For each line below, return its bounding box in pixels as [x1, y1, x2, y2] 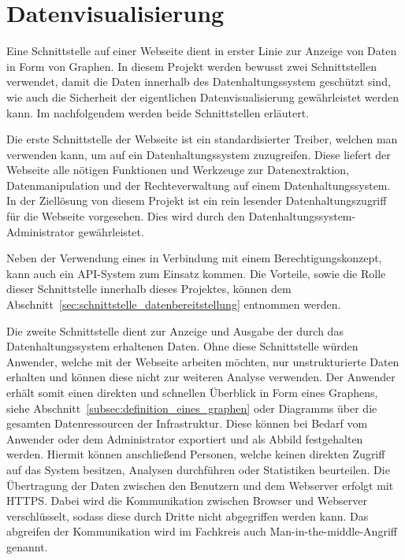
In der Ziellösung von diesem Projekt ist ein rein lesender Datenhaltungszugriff [6, 192, 387, 209]
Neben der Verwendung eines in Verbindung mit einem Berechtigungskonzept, [6, 250, 382, 266]
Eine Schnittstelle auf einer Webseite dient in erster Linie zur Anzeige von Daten [6, 43, 397, 59]
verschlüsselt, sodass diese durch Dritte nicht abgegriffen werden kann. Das [6, 507, 369, 524]
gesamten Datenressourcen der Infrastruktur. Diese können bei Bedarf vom [6, 415, 368, 432]
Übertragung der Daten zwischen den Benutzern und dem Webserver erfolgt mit [6, 477, 394, 493]
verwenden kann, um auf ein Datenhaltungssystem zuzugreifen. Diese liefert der [6, 146, 391, 162]
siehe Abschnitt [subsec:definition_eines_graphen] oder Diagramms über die [6, 399, 377, 416]
